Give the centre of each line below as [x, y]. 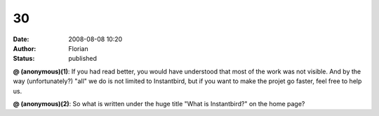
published [83, 59]
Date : [21, 39]
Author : [25, 48]
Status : [24, 59]
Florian [78, 48]
